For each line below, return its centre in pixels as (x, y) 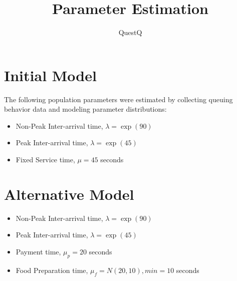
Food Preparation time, (52, 270)
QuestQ (130, 32)
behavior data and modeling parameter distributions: (85, 109)
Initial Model (50, 75)
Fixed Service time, (45, 160)
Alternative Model (69, 194)
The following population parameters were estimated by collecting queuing (118, 99)
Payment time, (38, 251)
